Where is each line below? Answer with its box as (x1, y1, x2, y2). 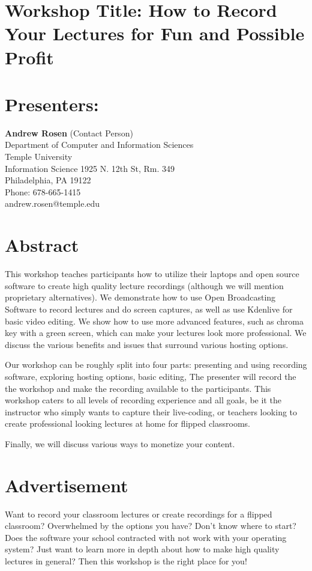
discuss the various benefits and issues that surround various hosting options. (5, 338, 289, 350)
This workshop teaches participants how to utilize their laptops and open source (5, 267, 299, 280)
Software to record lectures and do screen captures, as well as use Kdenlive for (5, 302, 293, 315)
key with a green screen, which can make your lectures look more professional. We (5, 326, 307, 339)
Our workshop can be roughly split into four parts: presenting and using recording (5, 358, 307, 371)
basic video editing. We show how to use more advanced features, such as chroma (5, 314, 304, 327)
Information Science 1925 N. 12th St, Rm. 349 (5, 162, 175, 174)
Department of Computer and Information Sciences (5, 138, 194, 151)
